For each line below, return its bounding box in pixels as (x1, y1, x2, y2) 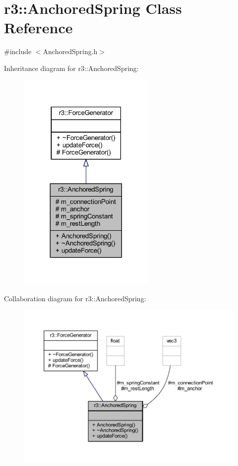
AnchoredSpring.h (43, 46, 98, 57)
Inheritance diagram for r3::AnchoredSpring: (4, 63, 139, 73)
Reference (4, 17, 73, 38)
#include (4, 46, 32, 57)
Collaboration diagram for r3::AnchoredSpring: (4, 293, 146, 303)
